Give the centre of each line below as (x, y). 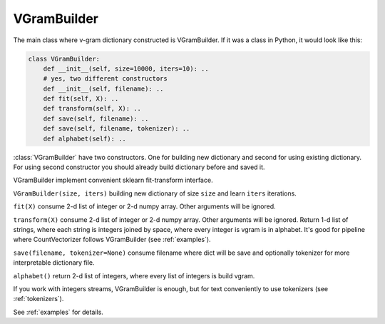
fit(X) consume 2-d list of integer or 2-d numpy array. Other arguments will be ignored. (144, 206)
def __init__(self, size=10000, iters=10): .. (126, 69)
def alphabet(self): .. (84, 138)
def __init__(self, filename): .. (103, 88)
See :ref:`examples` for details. (58, 312)
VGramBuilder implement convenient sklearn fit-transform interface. (113, 180)
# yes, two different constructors (105, 79)
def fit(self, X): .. (81, 99)
